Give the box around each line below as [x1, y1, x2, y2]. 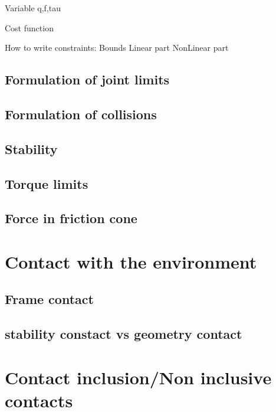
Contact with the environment [5, 249, 257, 273]
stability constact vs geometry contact [5, 325, 242, 343]
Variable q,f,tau [5, 2, 61, 14]
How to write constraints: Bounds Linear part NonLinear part [5, 41, 229, 54]
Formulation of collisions [5, 104, 157, 123]
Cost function [5, 21, 54, 34]
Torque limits [5, 174, 88, 192]
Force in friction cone [5, 209, 137, 227]
